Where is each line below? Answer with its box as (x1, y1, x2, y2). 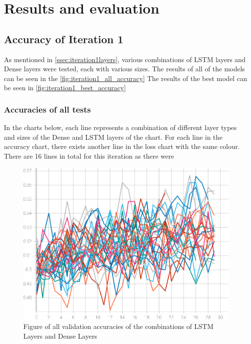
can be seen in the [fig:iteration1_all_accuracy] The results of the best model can (4, 73, 247, 83)
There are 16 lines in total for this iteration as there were (4, 150, 174, 161)
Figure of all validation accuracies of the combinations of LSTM (23, 321, 214, 331)
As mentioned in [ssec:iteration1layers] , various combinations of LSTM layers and (4, 54, 246, 64)
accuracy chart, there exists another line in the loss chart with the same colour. (4, 141, 240, 151)
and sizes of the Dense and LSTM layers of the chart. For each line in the (4, 131, 223, 142)
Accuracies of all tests (4, 103, 91, 115)
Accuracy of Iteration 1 (4, 31, 124, 46)
